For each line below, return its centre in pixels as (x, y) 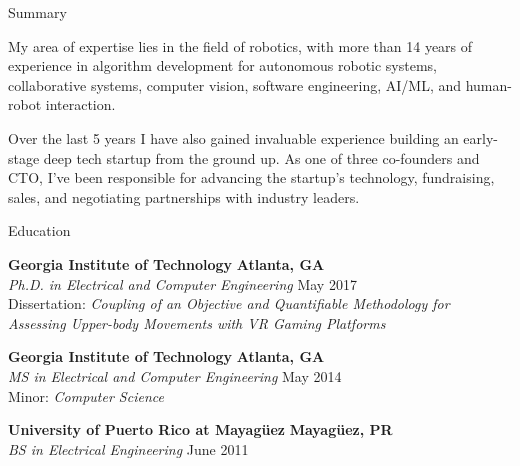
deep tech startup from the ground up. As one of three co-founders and (261, 157)
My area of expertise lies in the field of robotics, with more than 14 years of (240, 45)
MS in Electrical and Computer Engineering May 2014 (175, 375)
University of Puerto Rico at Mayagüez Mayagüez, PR (200, 429)
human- (488, 84)
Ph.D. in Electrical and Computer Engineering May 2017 (182, 283)
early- (480, 137)
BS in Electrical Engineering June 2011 (128, 448)
